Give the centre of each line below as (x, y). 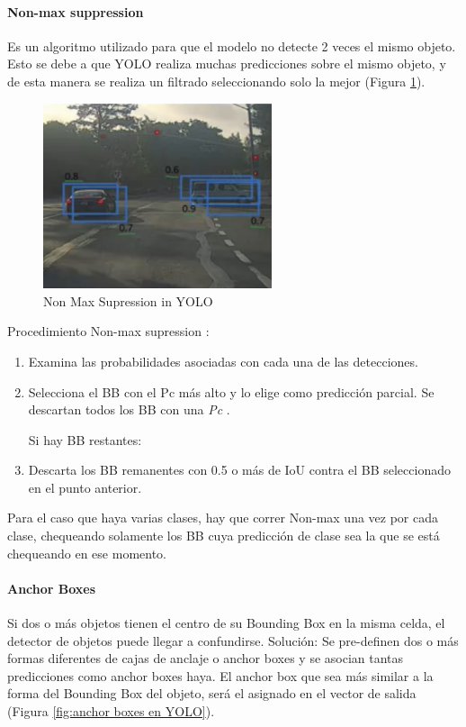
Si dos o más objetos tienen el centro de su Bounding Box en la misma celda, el (226, 623)
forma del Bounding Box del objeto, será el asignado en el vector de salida (212, 693)
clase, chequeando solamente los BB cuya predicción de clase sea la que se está (224, 536)
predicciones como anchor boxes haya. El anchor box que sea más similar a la (220, 675)
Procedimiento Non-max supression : (108, 331)
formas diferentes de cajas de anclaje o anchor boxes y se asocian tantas (206, 658)
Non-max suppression (76, 11)
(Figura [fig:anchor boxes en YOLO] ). (111, 711)
